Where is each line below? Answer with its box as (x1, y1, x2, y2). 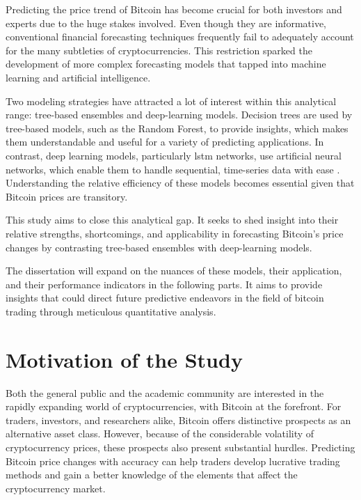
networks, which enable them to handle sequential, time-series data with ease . (6, 162, 340, 176)
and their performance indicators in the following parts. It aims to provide (6, 276, 323, 291)
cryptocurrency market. (6, 481, 106, 495)
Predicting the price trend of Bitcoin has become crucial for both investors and (6, 2, 342, 16)
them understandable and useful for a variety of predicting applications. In (6, 134, 324, 149)
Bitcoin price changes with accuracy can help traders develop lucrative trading (6, 453, 340, 468)
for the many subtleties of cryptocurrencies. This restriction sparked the (6, 42, 312, 57)
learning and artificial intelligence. (6, 70, 151, 84)
